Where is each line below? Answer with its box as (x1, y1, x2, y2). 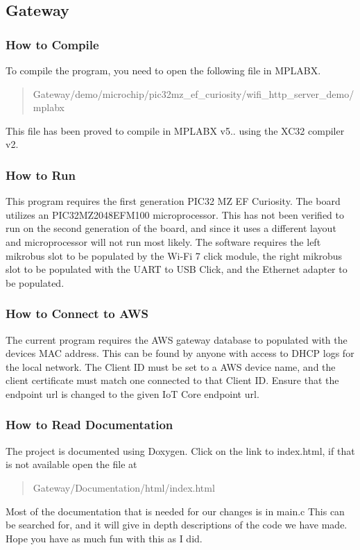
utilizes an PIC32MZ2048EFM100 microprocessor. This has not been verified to (6, 207, 345, 222)
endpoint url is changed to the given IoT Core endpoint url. (6, 386, 259, 401)
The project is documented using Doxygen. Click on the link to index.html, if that (6, 443, 355, 458)
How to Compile (6, 35, 99, 53)
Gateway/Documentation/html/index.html (33, 480, 215, 494)
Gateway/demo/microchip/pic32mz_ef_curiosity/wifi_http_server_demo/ (33, 86, 354, 101)
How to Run (6, 166, 76, 183)
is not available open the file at (6, 457, 137, 472)
